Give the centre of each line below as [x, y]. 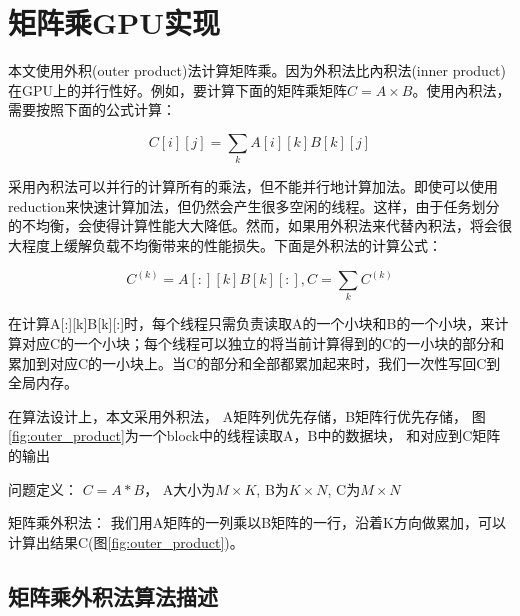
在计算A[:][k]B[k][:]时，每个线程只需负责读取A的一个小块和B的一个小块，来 [251, 323]
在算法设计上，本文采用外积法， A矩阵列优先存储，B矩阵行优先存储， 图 [247, 415]
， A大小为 [180, 488]
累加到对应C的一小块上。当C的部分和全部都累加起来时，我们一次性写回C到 [254, 362]
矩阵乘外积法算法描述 [113, 595]
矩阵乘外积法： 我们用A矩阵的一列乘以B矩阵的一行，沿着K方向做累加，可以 [257, 522]
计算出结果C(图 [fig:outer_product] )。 [126, 541]
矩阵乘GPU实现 [114, 22]
